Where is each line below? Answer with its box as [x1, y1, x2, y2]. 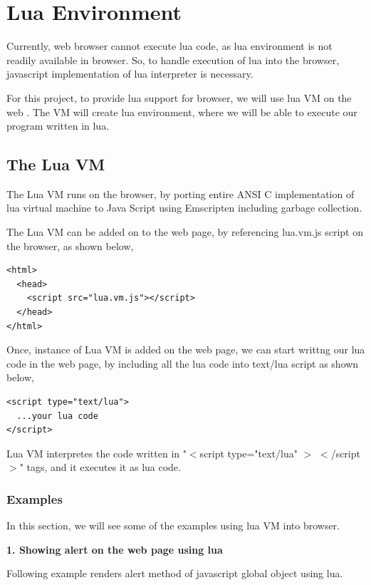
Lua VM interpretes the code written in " [6, 445, 187, 460]
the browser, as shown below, [6, 238, 134, 253]
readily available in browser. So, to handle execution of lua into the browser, [6, 52, 340, 67]
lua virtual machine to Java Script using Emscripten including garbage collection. [6, 200, 362, 215]
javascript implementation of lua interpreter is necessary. [6, 66, 254, 81]
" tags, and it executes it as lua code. [19, 460, 181, 475]
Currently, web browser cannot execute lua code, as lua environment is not [6, 38, 333, 53]
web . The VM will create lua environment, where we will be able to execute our [6, 104, 357, 119]
